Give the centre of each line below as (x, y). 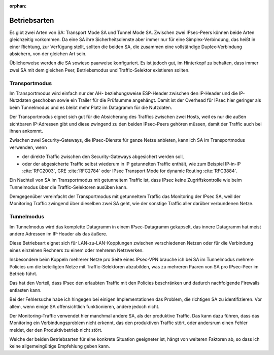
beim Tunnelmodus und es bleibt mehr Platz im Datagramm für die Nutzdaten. (91, 107)
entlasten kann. (25, 290)
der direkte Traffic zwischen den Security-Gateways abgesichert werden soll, (103, 156)
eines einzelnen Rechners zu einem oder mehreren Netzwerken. (77, 250)
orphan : (18, 6)
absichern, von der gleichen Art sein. (48, 54)
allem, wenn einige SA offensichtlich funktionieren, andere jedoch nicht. (84, 306)
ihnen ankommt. (26, 131)
